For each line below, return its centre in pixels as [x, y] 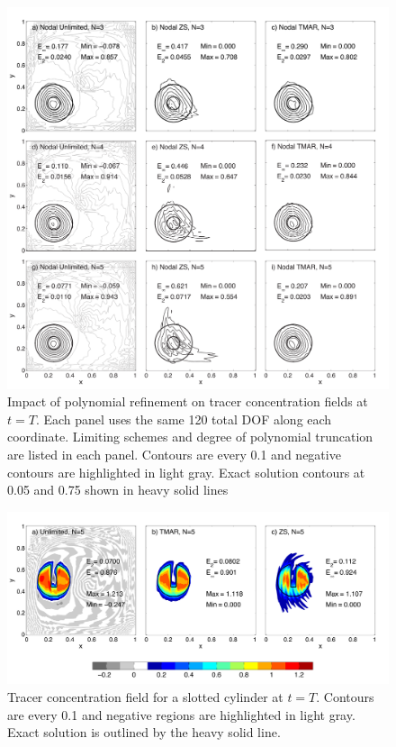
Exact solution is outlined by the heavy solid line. [144, 732]
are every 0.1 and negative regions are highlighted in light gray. [181, 714]
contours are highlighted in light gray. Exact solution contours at [186, 472]
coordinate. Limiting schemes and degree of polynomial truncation [190, 437]
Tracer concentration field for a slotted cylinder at [145, 697]
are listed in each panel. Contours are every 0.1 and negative [174, 454]
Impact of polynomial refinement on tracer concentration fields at [188, 401]
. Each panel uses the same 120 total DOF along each [184, 419]
